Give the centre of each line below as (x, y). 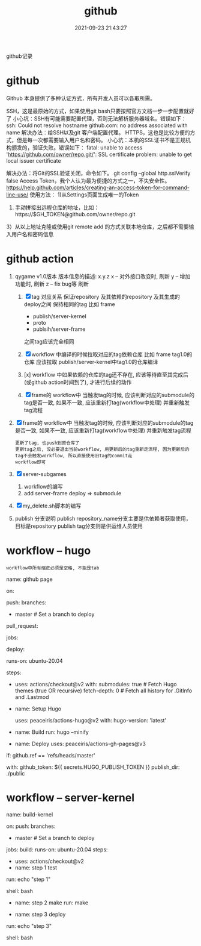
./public (16, 773)
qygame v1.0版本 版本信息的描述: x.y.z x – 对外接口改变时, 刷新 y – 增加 (103, 276)
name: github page (29, 579)
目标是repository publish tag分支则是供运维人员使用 (79, 526)
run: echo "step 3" (29, 926)
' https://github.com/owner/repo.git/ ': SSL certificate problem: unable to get (99, 154)
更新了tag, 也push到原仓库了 (47, 443)
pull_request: (22, 625)
